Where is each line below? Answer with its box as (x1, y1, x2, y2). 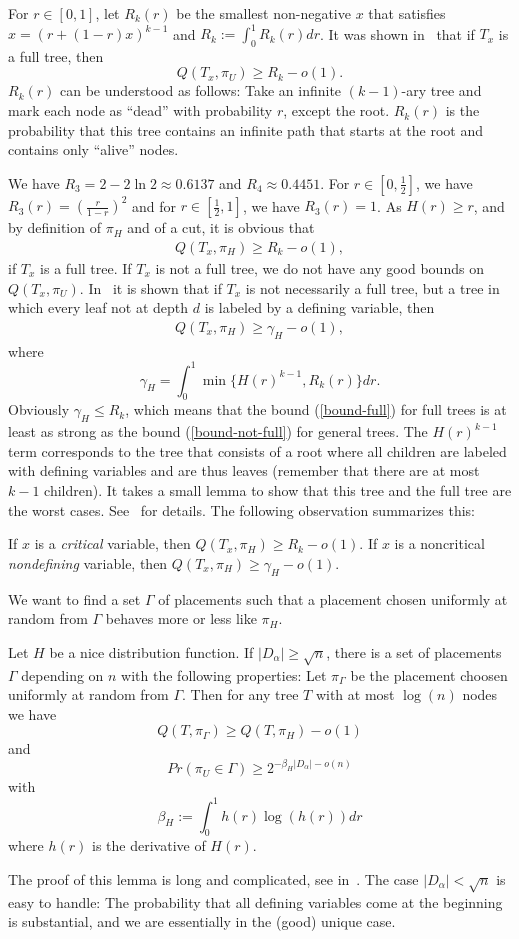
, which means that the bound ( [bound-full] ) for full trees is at (125, 399, 507, 420)
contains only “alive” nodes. (8, 139, 179, 160)
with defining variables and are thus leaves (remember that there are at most (8, 460, 480, 481)
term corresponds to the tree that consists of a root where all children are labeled (8, 440, 507, 461)
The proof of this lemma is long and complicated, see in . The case (8, 868, 419, 889)
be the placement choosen (350, 664, 508, 685)
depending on (21, 664, 104, 685)
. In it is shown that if (79, 277, 222, 298)
